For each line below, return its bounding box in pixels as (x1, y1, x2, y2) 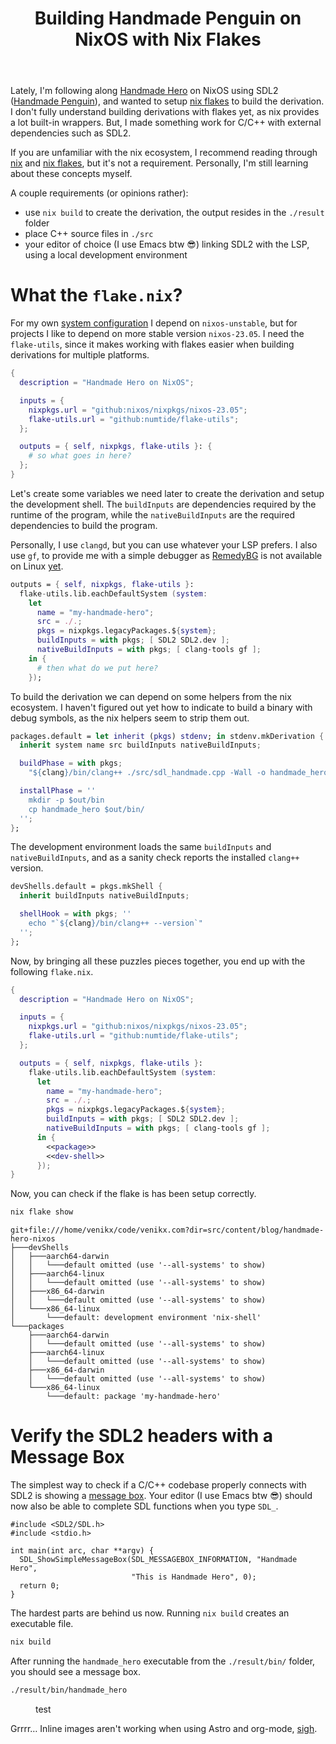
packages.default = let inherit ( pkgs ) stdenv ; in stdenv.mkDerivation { (10, 731, 325, 741)
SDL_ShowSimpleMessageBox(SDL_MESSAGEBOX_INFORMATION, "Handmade (19, 1555, 298, 1565)
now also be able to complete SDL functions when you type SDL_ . (10, 1500, 279, 1512)
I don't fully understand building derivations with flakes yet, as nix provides (10, 106, 320, 118)
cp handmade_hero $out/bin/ (28, 804, 145, 814)
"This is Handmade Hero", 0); (131, 1572, 257, 1582)
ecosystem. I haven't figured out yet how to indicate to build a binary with (10, 701, 313, 713)
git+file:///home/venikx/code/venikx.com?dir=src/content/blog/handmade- (10, 1225, 325, 1236)
